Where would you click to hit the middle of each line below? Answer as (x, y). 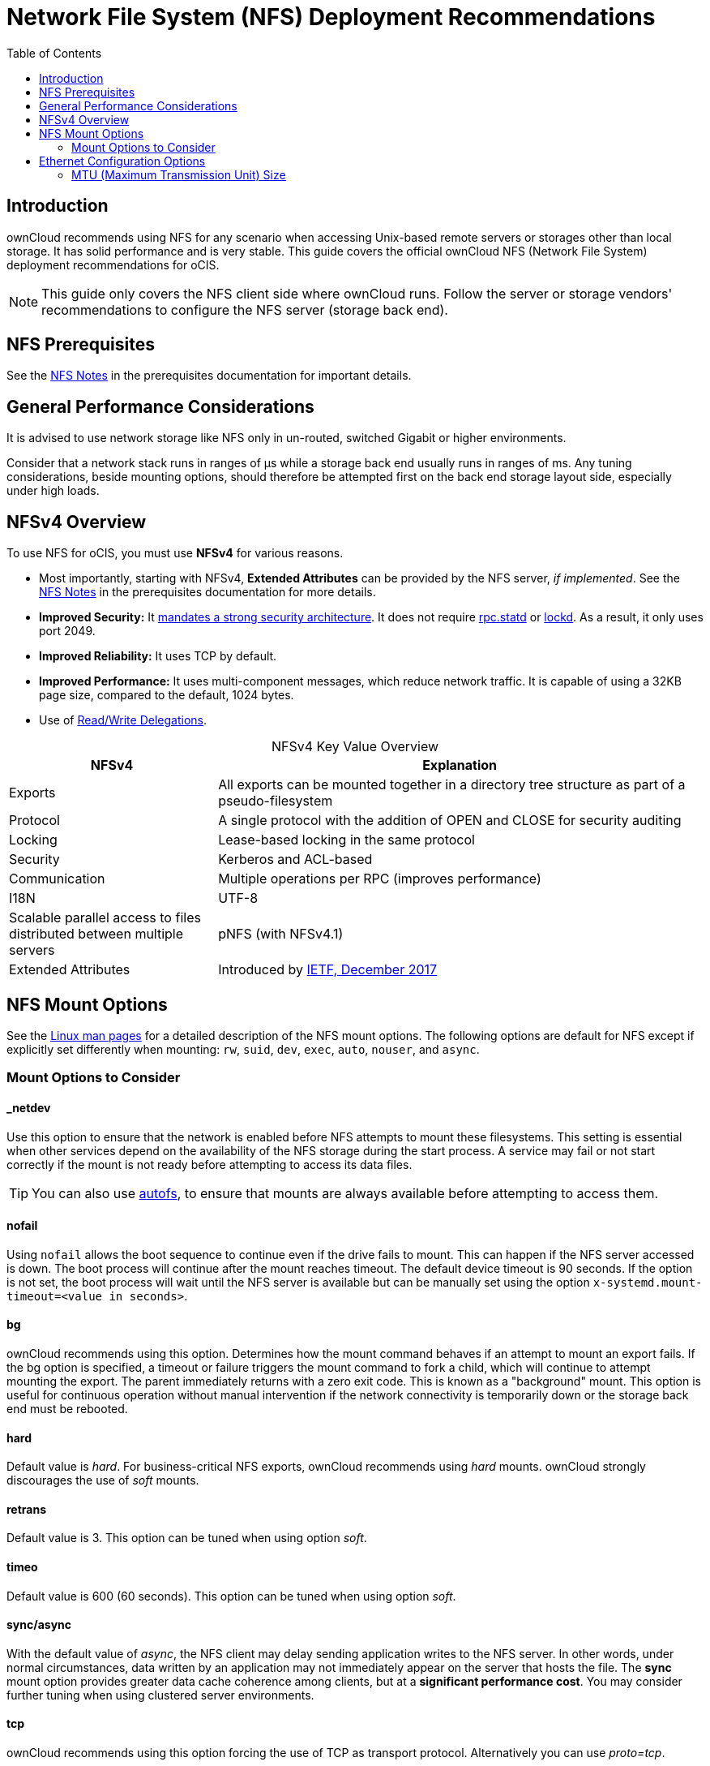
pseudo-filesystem (276, 801)
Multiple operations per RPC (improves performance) (380, 879)
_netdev (29, 1107)
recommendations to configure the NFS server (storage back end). (245, 309)
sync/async (39, 1625)
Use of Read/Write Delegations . (123, 720)
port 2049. (67, 631)
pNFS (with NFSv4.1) (281, 934)
